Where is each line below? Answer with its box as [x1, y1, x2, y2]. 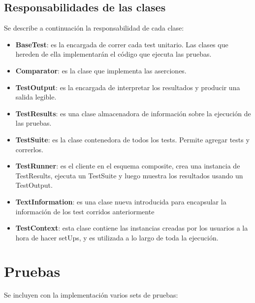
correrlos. [15, 144, 43, 154]
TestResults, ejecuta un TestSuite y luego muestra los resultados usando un [15, 170, 243, 180]
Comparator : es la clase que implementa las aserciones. [15, 65, 187, 75]
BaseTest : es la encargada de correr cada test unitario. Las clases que [15, 39, 228, 49]
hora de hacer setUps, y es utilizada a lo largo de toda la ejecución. [15, 232, 219, 242]
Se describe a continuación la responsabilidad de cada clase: [4, 23, 184, 33]
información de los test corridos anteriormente [15, 206, 155, 216]
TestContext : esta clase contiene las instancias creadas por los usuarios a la [15, 223, 248, 233]
